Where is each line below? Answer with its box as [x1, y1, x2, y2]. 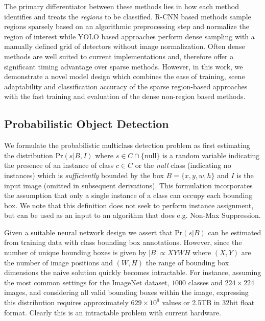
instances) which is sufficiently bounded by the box [4, 169, 164, 180]
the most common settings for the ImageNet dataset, [4, 277, 170, 287]
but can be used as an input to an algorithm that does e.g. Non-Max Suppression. [4, 210, 261, 220]
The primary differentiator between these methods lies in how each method [4, 1, 239, 11]
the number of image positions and [4, 257, 113, 267]
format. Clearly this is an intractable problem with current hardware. [4, 307, 221, 317]
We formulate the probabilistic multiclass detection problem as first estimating [4, 140, 250, 151]
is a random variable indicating [162, 150, 260, 160]
